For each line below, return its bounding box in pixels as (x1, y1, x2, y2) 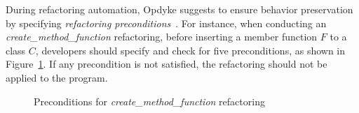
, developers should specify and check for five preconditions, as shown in (35, 43, 346, 57)
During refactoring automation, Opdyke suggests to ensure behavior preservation (6, 2, 353, 16)
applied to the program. (6, 70, 108, 84)
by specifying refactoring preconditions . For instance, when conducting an (6, 15, 327, 30)
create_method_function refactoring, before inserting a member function (6, 29, 318, 44)
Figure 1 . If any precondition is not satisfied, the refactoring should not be (6, 56, 327, 71)
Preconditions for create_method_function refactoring (34, 93, 265, 108)
